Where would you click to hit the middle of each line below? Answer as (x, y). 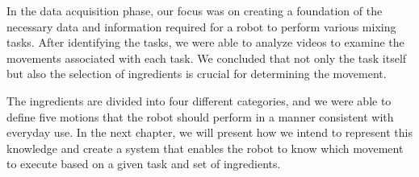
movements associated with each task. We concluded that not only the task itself (207, 58)
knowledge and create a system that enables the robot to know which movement (205, 148)
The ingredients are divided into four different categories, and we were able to (199, 100)
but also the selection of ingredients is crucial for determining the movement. (197, 74)
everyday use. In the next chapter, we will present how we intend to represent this (209, 132)
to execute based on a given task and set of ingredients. (144, 164)
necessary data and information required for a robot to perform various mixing (201, 26)
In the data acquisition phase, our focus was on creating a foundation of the (195, 10)
